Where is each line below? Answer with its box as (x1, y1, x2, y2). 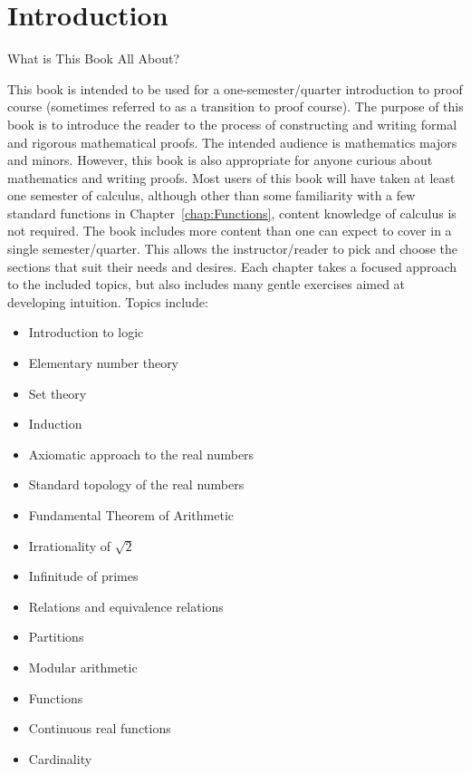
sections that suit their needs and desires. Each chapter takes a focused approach (7, 256, 457, 276)
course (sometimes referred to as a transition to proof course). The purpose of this (7, 97, 464, 116)
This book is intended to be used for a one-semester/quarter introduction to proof (7, 79, 463, 98)
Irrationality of (28, 536, 111, 555)
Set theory (28, 383, 87, 402)
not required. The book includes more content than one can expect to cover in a (7, 221, 452, 240)
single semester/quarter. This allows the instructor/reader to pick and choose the (7, 239, 457, 258)
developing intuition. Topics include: (7, 292, 208, 311)
